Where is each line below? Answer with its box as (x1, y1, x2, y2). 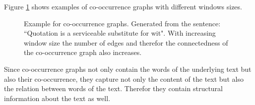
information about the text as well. (4, 93, 111, 103)
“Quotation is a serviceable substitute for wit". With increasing (24, 28, 216, 38)
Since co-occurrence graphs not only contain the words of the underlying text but (4, 63, 252, 74)
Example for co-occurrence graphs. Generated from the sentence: (24, 18, 221, 28)
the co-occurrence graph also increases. (24, 47, 142, 57)
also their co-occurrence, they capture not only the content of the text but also (4, 73, 244, 84)
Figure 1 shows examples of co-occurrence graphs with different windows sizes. (4, 1, 242, 11)
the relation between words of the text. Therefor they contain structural (4, 83, 223, 94)
